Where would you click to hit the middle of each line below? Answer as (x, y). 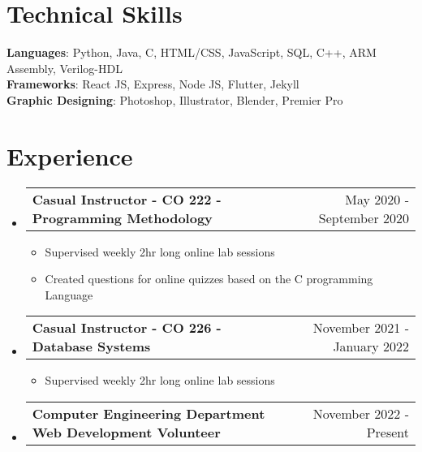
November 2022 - (361, 413)
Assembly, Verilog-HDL (65, 68)
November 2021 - (361, 328)
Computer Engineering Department (149, 413)
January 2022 (371, 347)
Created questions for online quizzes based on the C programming (209, 279)
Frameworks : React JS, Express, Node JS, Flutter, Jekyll (153, 84)
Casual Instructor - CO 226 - (127, 328)
